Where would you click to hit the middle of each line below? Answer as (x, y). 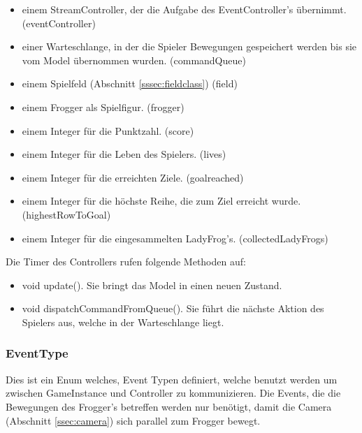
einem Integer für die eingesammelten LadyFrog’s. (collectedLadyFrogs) (175, 238)
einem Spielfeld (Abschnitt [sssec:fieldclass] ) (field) (130, 83)
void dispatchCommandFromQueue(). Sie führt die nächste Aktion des (173, 308)
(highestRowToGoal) (66, 214)
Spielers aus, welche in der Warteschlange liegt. (123, 322)
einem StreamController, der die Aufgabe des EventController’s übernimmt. (184, 9)
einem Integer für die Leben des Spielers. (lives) (124, 154)
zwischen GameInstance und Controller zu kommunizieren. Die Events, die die (173, 393)
